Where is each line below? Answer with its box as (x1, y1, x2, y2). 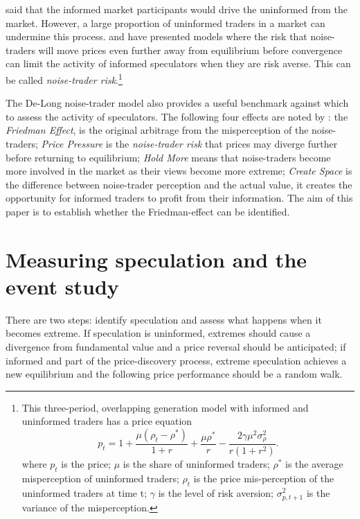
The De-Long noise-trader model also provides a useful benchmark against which (6, 96, 349, 110)
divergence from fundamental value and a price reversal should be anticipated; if (6, 340, 346, 354)
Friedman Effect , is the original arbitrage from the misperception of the (6, 123, 309, 137)
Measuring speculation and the (6, 245, 307, 273)
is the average (285, 456, 343, 470)
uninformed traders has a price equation (21, 414, 192, 428)
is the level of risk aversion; (158, 485, 274, 500)
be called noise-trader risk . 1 (6, 70, 123, 87)
